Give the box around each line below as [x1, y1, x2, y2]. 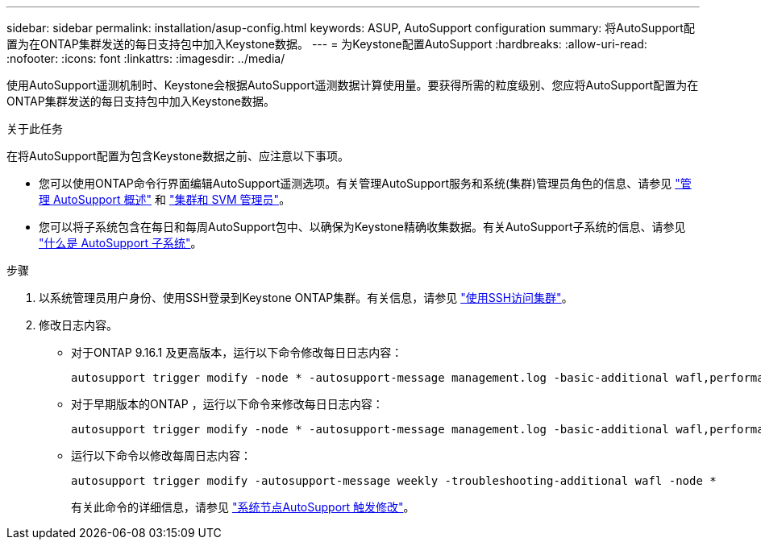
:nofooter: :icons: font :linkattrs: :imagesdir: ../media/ [6, 52, 285, 65]
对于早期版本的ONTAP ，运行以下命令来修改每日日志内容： [71, 397, 384, 411]
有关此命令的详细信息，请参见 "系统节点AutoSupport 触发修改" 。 [71, 500, 415, 514]
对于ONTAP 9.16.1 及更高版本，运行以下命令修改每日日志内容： [71, 345, 403, 359]
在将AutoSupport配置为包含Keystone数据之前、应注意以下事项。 [6, 149, 349, 163]
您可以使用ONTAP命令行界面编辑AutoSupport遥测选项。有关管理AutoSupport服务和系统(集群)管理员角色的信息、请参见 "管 [39, 176, 692, 190]
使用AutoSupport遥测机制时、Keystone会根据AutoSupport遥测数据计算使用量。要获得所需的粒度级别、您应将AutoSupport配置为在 [6, 78, 699, 92]
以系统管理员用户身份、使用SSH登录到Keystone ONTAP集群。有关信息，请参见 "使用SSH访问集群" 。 [39, 291, 573, 304]
